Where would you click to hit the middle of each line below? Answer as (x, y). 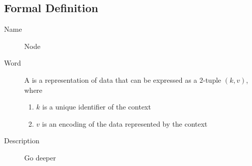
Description (22, 141)
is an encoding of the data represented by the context (125, 123)
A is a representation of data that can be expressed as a (111, 79)
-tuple (212, 79)
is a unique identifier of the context (96, 107)
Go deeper (40, 157)
